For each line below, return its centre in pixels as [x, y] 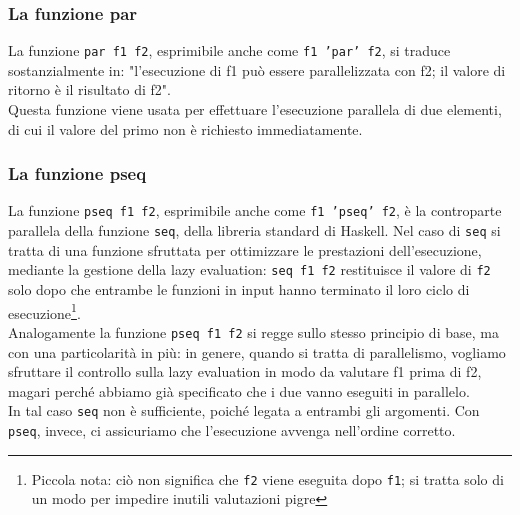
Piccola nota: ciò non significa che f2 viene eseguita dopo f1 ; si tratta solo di [267, 478]
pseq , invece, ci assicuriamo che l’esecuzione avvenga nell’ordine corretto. [232, 429]
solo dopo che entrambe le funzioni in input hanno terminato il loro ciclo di [239, 289]
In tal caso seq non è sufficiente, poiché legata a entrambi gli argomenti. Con [244, 410]
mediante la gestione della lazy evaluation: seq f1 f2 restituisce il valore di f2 [249, 269]
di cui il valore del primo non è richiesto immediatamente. [185, 128]
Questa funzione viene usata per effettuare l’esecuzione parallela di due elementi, [255, 109]
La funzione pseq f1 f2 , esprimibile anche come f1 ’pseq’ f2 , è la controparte [255, 210]
